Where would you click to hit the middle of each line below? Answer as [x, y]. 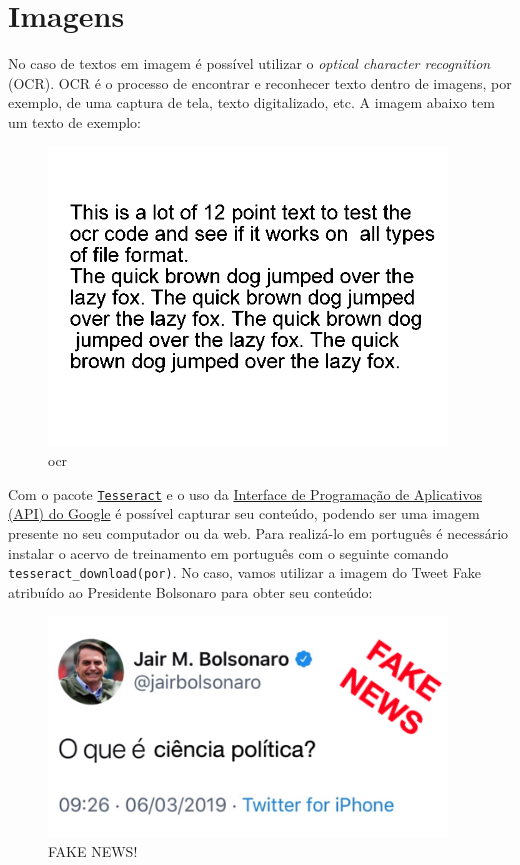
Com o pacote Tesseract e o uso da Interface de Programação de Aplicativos [245, 493]
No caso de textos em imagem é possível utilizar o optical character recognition [249, 63]
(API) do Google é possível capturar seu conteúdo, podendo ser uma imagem [244, 513]
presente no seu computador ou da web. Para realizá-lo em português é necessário [258, 532]
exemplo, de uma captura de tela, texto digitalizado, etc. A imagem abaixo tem [251, 102]
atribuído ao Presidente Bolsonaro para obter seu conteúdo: [190, 591]
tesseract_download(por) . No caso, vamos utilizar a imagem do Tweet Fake [244, 572]
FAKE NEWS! [93, 851]
